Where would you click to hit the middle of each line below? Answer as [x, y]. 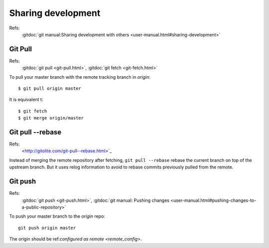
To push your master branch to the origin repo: [57, 216]
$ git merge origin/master [51, 118]
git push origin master [47, 228]
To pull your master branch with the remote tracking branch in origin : [80, 77]
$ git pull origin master [50, 89]
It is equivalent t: [26, 100]
